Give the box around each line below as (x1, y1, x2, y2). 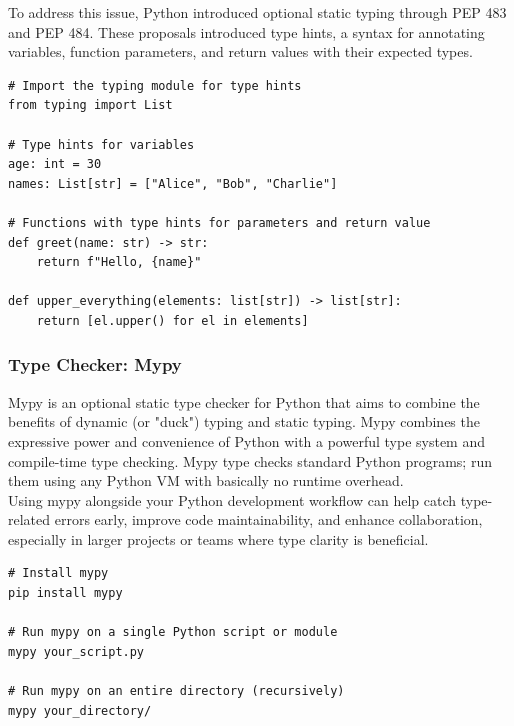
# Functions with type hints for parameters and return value (8, 215, 431, 230)
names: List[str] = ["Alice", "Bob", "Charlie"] (8, 176, 338, 191)
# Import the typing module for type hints (8, 78, 302, 93)
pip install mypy (8, 586, 123, 601)
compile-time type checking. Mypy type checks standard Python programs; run (8, 450, 492, 471)
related (8, 509, 51, 530)
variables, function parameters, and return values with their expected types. (8, 41, 473, 62)
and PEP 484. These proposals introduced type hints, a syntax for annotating (8, 21, 485, 42)
